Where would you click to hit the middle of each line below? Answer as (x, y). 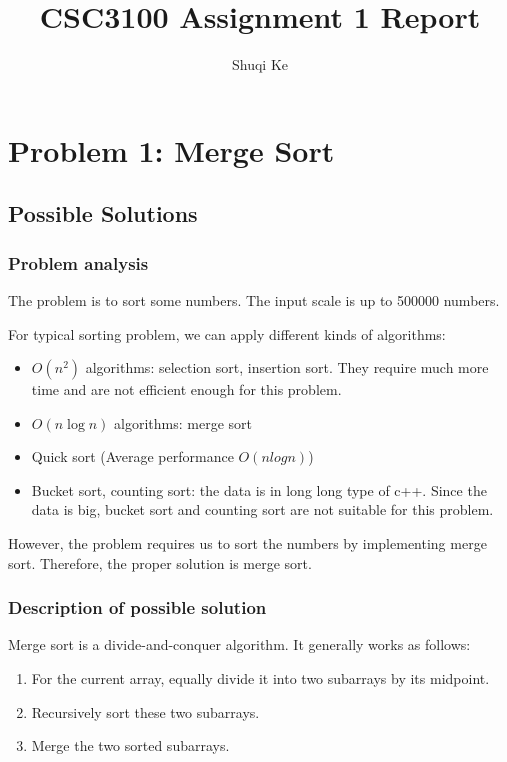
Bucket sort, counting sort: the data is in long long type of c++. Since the (259, 489)
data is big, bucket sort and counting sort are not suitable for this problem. (262, 509)
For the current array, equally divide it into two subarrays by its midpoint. (260, 678)
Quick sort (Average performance (132, 456)
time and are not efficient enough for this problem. (186, 389)
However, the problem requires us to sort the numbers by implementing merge (247, 543)
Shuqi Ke (259, 64)
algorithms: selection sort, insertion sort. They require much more (287, 367)
